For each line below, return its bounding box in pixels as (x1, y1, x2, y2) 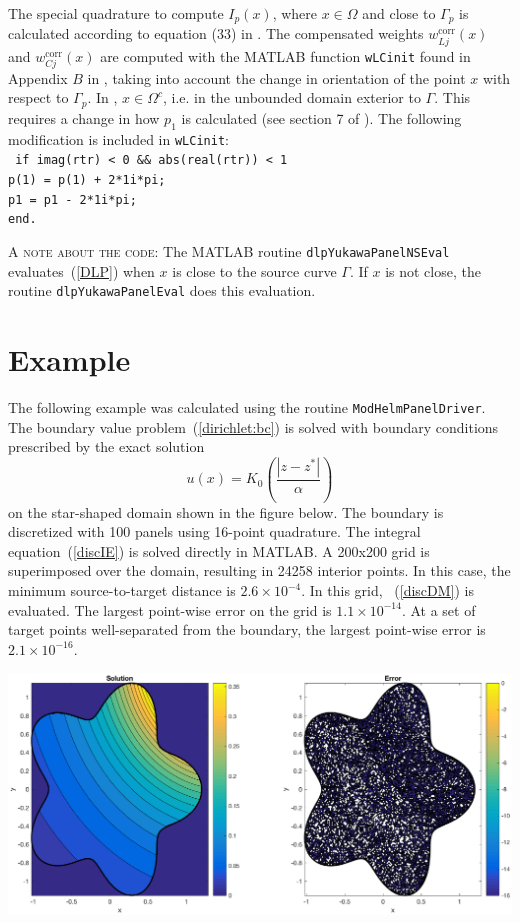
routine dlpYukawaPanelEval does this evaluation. (8, 280, 316, 301)
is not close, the (385, 260, 481, 281)
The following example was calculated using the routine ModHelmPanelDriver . (8, 396, 486, 417)
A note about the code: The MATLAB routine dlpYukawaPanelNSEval (8, 240, 450, 261)
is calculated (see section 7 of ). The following (181, 107, 462, 128)
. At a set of (401, 599, 476, 620)
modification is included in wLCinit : (8, 128, 229, 149)
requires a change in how (8, 107, 160, 128)
